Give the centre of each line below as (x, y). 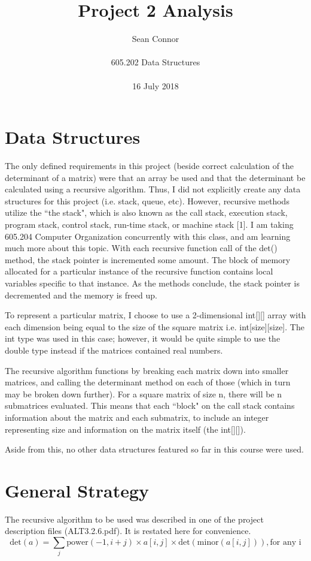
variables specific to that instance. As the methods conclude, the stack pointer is (152, 283)
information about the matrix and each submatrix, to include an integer (137, 417)
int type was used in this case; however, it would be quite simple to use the (143, 338)
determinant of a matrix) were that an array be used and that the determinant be (155, 177)
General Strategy (77, 490)
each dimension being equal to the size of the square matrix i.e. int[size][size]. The (155, 326)
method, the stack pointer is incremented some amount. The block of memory (148, 259)
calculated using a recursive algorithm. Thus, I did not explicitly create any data (153, 189)
